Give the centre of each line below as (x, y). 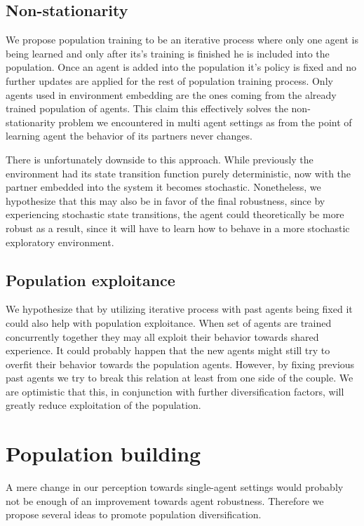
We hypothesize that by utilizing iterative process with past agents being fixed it (179, 309)
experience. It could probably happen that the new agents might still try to (168, 350)
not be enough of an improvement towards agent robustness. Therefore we (165, 500)
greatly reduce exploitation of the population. (103, 405)
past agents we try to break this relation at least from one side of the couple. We (180, 378)
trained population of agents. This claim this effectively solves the (147, 108)
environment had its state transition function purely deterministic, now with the (178, 173)
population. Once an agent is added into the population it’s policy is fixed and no (181, 67)
